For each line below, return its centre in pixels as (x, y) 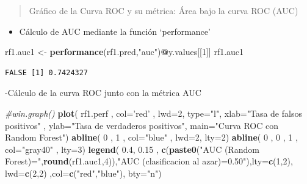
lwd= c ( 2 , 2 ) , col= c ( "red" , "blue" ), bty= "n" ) (83, 173)
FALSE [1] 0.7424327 (47, 72)
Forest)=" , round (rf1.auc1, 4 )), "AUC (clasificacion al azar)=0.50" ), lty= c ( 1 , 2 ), (149, 161)
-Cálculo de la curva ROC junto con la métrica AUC (103, 93)
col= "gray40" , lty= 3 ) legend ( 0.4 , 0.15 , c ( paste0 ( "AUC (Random (132, 149)
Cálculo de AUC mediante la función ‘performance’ (115, 31)
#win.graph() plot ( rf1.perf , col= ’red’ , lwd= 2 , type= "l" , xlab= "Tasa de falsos (153, 113)
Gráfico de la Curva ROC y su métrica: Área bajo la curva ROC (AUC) (164, 10)
